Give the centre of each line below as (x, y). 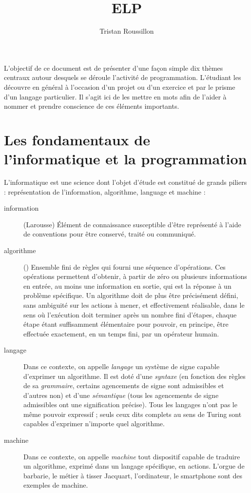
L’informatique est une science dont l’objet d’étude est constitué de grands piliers (125, 182)
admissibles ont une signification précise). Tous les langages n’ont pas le (130, 404)
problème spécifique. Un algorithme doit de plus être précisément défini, (131, 295)
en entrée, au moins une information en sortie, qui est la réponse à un (127, 286)
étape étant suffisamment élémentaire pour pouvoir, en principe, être (126, 324)
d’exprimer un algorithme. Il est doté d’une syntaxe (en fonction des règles (135, 376)
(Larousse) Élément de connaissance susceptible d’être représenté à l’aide (132, 224)
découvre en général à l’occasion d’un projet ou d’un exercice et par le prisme (120, 87)
